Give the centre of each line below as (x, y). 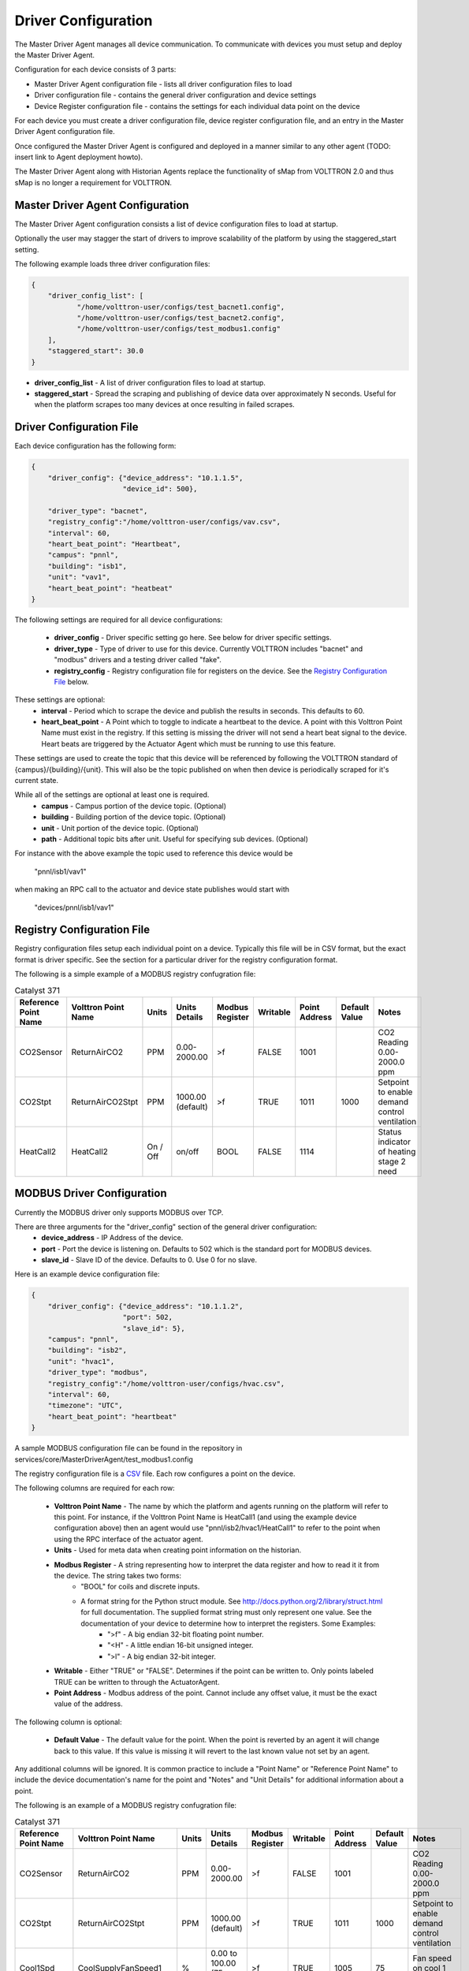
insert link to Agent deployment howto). (79, 157)
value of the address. (88, 1704)
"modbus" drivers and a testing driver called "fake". (138, 660)
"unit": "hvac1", (81, 1361)
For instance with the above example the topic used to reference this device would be (154, 853)
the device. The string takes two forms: (117, 1576)
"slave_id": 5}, (154, 1328)
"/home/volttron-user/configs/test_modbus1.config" (179, 329)
